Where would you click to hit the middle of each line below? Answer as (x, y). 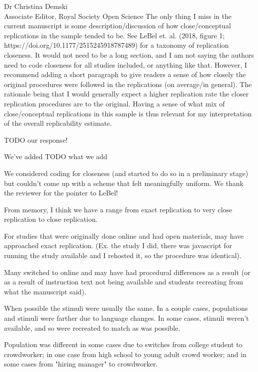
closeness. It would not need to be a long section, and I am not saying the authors (129, 54)
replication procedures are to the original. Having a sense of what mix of (115, 103)
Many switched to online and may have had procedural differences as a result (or (127, 272)
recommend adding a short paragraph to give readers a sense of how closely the (125, 74)
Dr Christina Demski (36, 6)
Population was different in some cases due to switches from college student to (123, 344)
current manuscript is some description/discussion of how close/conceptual (118, 26)
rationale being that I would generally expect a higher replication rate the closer (126, 94)
